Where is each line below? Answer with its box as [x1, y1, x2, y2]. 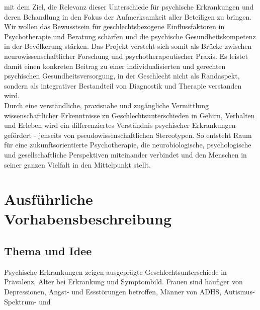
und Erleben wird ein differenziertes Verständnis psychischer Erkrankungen [4, 120, 236, 130]
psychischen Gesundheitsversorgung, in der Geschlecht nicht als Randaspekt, [4, 70, 240, 81]
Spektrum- [4, 296, 37, 306]
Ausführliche [4, 189, 93, 209]
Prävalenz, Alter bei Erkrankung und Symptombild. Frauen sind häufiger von [4, 276, 243, 287]
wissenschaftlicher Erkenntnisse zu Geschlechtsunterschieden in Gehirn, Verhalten [4, 110, 255, 120]
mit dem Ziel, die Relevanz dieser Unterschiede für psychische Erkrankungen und [4, 2, 254, 12]
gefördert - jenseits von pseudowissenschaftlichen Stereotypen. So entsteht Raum [4, 129, 252, 140]
